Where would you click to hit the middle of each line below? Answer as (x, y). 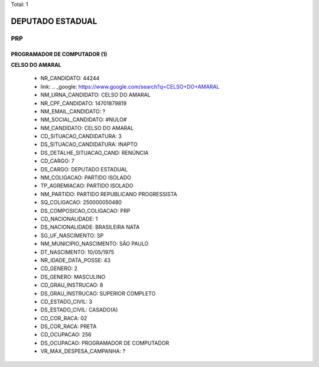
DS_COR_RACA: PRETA (69, 327)
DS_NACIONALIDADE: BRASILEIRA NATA (90, 227)
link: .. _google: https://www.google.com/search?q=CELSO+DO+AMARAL (130, 86)
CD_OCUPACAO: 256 (66, 334)
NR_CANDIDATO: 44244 (70, 78)
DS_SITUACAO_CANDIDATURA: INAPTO (89, 144)
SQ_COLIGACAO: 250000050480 (81, 202)
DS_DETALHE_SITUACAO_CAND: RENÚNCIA (95, 152)
